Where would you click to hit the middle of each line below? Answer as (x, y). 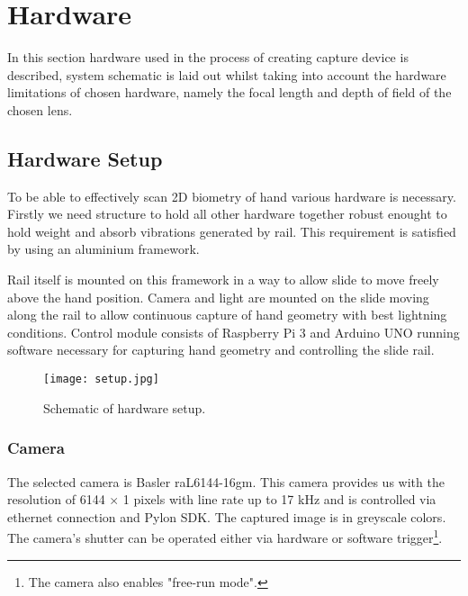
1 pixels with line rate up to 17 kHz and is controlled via (279, 499)
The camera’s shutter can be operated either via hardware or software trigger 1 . (225, 536)
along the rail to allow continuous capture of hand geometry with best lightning (227, 315)
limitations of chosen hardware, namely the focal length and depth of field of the (229, 92)
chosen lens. (40, 109)
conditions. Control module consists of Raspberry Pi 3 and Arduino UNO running (234, 332)
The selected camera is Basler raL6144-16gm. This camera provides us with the (226, 481)
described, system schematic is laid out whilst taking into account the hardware (227, 74)
